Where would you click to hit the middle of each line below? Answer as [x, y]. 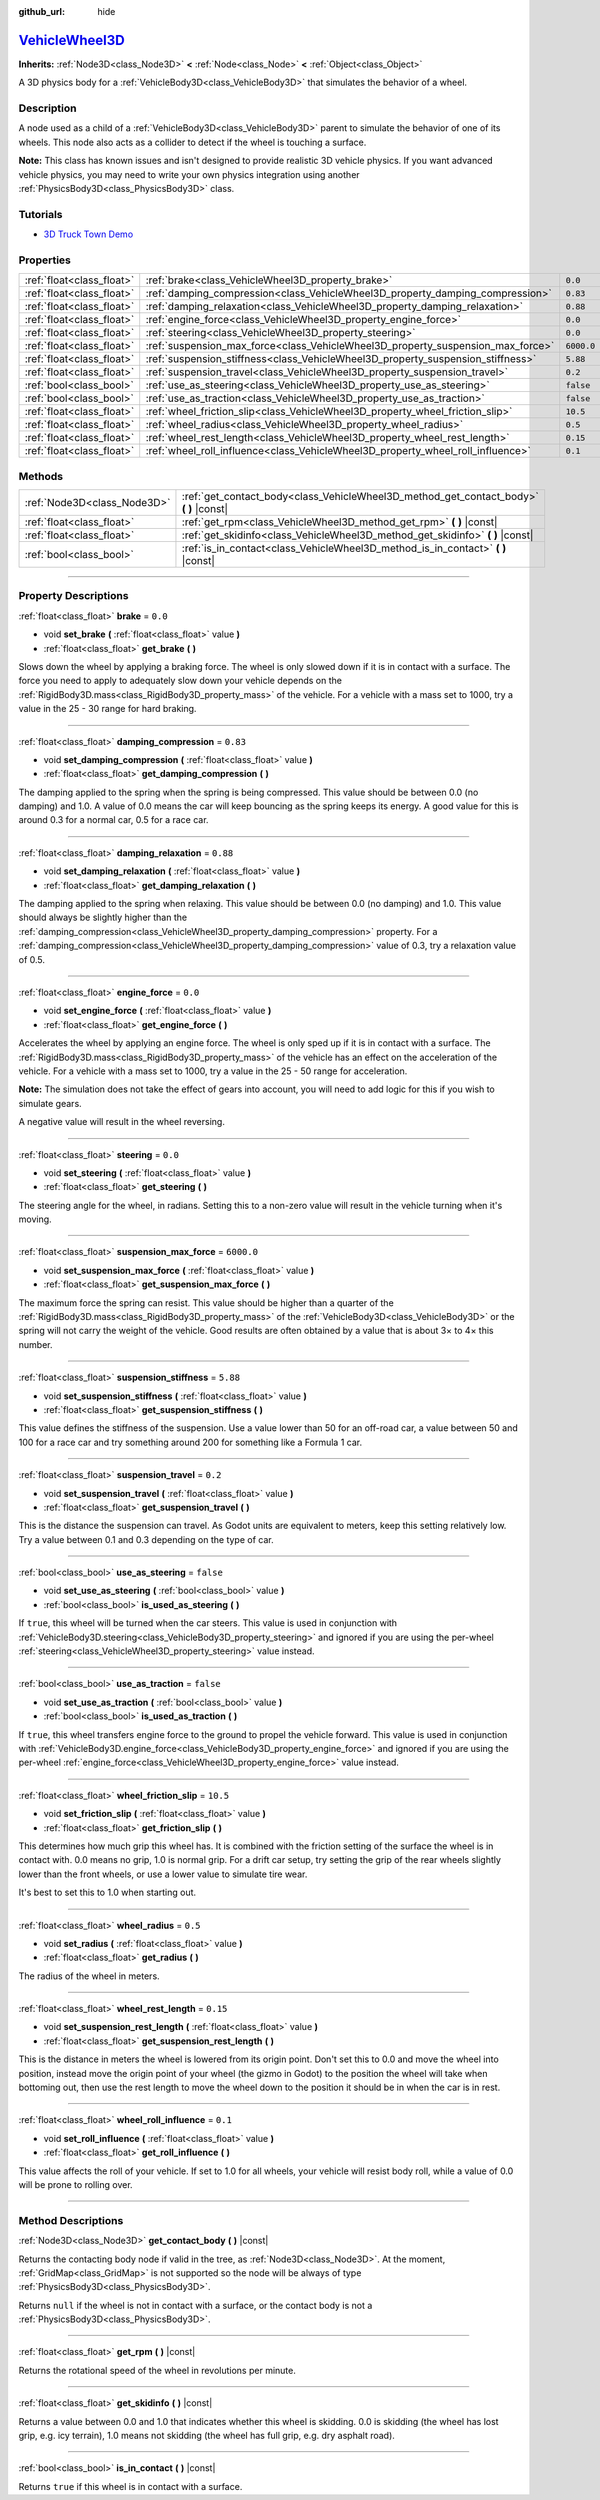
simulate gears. [50, 1103]
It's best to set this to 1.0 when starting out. [107, 1892]
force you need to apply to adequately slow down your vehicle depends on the [180, 681]
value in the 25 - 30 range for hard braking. [107, 709]
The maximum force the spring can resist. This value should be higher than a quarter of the [206, 1302]
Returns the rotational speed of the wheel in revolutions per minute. [157, 2370]
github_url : [41, 11]
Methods [41, 476]
